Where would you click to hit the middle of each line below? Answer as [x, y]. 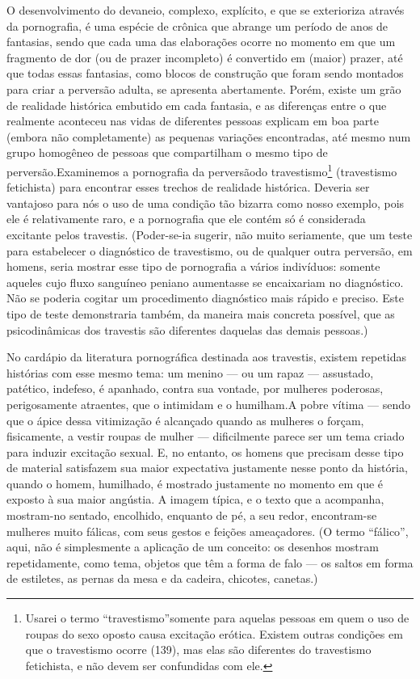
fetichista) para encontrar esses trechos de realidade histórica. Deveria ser [188, 187]
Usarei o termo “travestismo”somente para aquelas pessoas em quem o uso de [217, 618]
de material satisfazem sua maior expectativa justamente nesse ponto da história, [207, 468]
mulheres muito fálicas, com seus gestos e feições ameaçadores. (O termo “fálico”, [208, 531]
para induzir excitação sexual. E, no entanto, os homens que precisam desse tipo [205, 451]
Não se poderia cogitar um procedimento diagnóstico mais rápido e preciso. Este [205, 298]
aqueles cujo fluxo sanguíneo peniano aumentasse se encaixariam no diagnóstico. [205, 282]
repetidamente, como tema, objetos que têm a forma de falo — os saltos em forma [210, 562]
